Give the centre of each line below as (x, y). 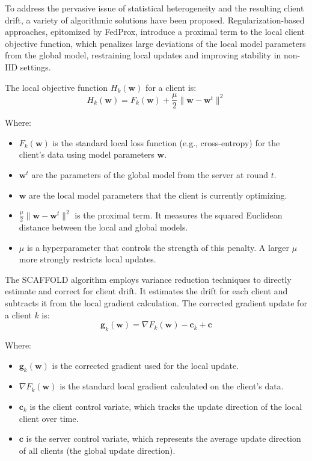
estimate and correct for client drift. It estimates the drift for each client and (146, 291)
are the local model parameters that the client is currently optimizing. (158, 195)
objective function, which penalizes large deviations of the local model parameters (155, 43)
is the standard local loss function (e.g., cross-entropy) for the (166, 142)
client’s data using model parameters (87, 154)
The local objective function (57, 87)
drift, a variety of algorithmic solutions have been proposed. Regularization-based (155, 20)
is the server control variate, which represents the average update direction (164, 438)
